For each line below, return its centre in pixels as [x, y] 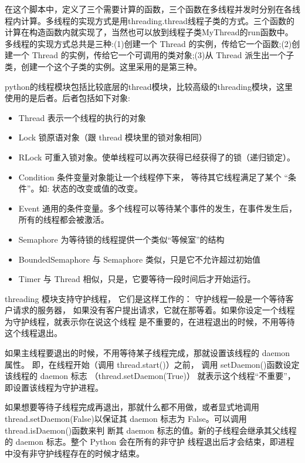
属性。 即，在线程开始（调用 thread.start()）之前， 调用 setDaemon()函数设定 [152, 364]
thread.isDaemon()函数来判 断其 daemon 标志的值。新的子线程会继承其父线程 [151, 430]
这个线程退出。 [33, 333]
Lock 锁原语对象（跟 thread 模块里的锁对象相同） [113, 137]
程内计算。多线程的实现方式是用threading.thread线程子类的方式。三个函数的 [150, 20]
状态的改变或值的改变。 [97, 188]
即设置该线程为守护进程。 [54, 387]
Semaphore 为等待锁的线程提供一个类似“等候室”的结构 [121, 239]
